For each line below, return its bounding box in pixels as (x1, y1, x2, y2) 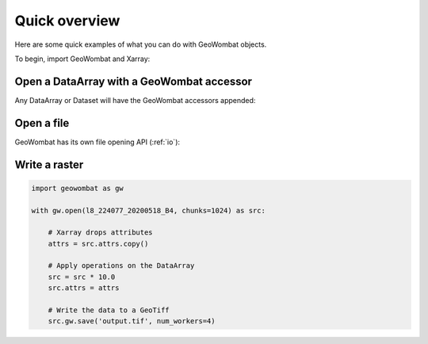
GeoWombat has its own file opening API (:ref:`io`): (14, 137, 181, 147)
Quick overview (14, 12, 120, 29)
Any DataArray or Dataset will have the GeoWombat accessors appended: (14, 95, 256, 105)
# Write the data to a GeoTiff (48, 306, 170, 315)
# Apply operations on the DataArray (48, 262, 195, 270)
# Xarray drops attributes (48, 228, 154, 237)
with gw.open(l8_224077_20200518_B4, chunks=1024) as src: (31, 206, 266, 215)
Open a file (14, 116, 70, 130)
